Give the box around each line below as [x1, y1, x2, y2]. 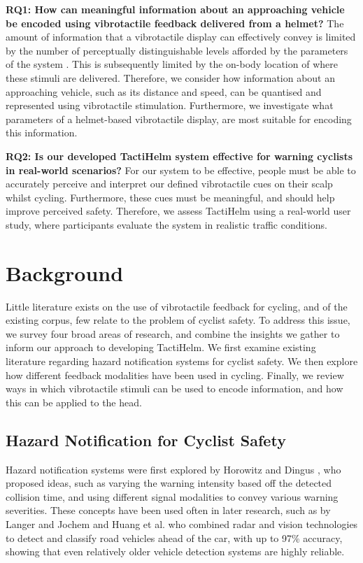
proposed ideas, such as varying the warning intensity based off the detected [6, 476, 332, 490]
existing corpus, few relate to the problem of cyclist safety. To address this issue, [6, 313, 350, 327]
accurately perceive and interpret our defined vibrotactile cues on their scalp [6, 176, 333, 191]
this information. [6, 125, 78, 140]
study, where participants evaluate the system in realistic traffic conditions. [6, 217, 327, 231]
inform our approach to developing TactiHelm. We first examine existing [6, 340, 316, 355]
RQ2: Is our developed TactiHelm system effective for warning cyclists [6, 148, 353, 163]
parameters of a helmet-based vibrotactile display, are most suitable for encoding [6, 111, 352, 126]
